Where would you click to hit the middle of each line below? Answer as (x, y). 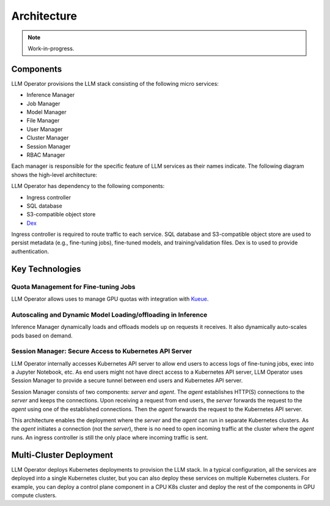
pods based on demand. (42, 335)
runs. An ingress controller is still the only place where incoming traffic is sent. (110, 437)
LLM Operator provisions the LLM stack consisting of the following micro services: (115, 83)
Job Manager (43, 104)
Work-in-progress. (51, 48)
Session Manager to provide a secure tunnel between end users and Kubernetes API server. (127, 380)
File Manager (43, 121)
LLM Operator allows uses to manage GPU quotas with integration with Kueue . (110, 299)
